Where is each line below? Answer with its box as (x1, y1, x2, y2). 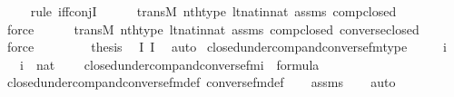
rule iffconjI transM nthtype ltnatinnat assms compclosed (30, 2, 397, 20)
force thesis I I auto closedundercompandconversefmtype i (6, 37, 447, 56)
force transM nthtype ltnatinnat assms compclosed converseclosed (6, 19, 419, 38)
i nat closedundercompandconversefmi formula (19, 54, 320, 73)
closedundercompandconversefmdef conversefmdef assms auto (6, 73, 396, 92)
